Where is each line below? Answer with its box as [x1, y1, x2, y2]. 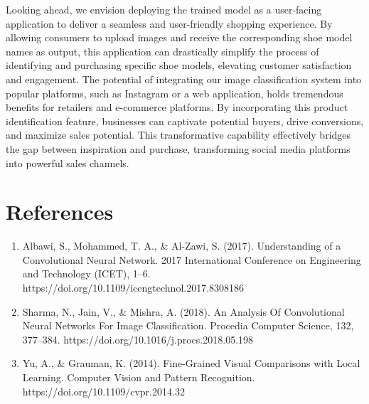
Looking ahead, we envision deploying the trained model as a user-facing [6, 2, 322, 16]
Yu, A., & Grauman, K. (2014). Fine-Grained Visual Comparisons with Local [22, 356, 360, 371]
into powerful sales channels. [6, 155, 129, 170]
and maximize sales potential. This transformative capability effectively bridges [6, 127, 351, 142]
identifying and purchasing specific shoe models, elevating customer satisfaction [6, 58, 352, 73]
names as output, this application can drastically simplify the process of [6, 43, 319, 58]
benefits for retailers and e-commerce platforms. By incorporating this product [6, 100, 348, 115]
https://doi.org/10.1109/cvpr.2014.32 [22, 383, 185, 398]
